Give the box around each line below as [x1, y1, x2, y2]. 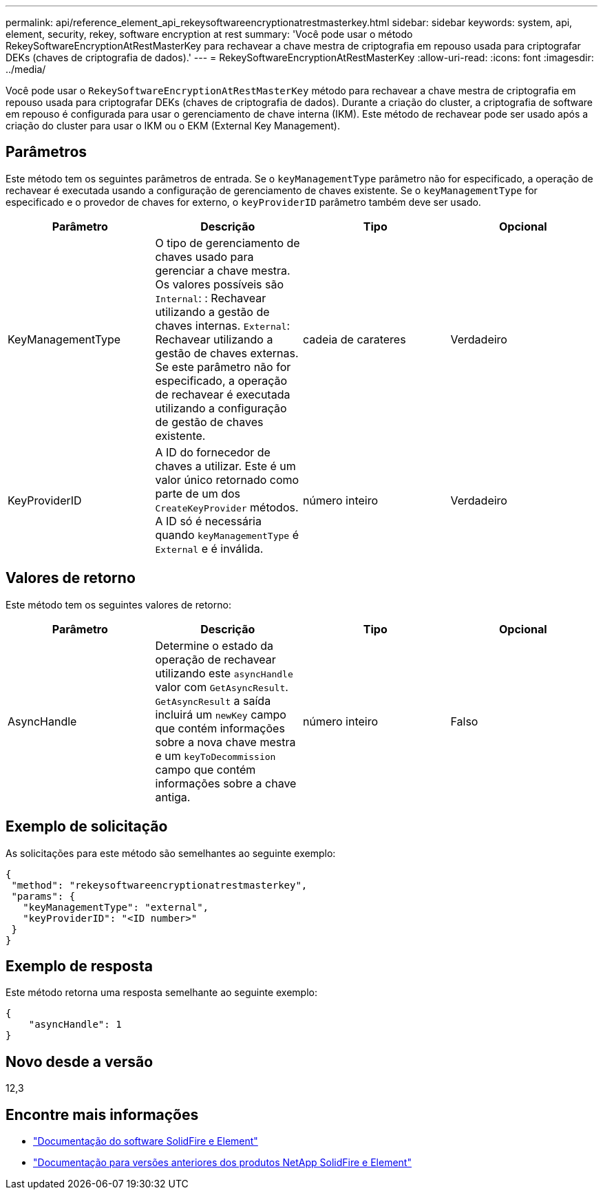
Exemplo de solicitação [6, 818, 168, 836]
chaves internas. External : [155, 318, 290, 332]
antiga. [155, 790, 191, 804]
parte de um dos [155, 486, 241, 500]
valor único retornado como [155, 472, 299, 487]
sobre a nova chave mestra [155, 734, 296, 749]
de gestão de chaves [155, 414, 264, 429]
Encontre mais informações [6, 1106, 199, 1123]
